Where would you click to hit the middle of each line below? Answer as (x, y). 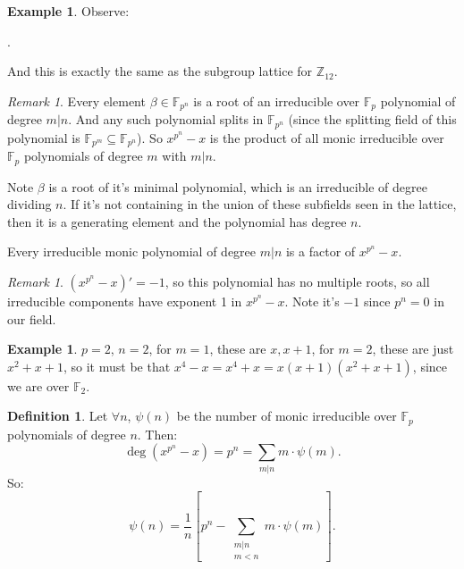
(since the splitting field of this (372, 119)
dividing (30, 204)
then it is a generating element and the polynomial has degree (177, 221)
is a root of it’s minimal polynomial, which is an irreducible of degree (238, 186)
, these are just (413, 349)
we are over (38, 385)
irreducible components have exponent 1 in (125, 301)
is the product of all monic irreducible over (327, 137)
